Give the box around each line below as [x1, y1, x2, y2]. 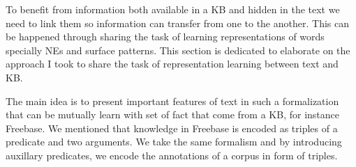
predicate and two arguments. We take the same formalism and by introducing [6, 134, 342, 149]
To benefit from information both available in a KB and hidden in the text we [6, 2, 340, 16]
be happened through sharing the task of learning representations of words [6, 29, 325, 44]
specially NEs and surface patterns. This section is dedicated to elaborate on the [6, 42, 350, 57]
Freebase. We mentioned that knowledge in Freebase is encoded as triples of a [6, 120, 338, 135]
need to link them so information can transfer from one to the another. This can [6, 15, 349, 30]
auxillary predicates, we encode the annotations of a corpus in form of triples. [6, 148, 338, 162]
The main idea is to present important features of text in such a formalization [6, 93, 339, 108]
